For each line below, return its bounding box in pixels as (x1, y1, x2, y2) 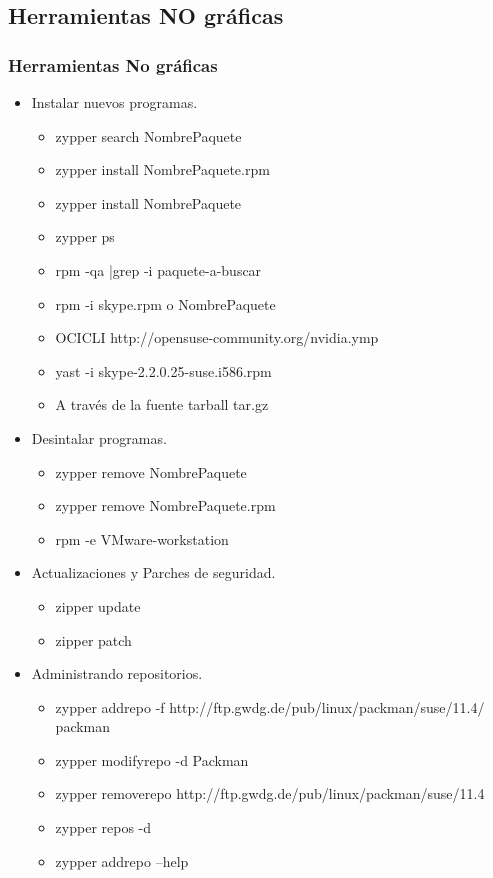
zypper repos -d (55, 817, 152, 838)
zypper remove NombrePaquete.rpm (55, 495, 276, 516)
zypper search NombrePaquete (55, 125, 242, 146)
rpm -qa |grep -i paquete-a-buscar (55, 259, 262, 280)
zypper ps (55, 226, 115, 247)
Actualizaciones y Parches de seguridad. (31, 562, 276, 583)
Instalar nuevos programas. (31, 92, 198, 112)
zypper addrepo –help (55, 850, 189, 871)
